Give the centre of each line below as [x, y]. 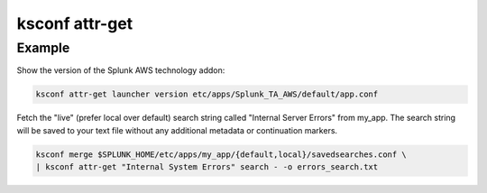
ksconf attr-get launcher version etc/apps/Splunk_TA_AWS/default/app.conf [207, 94]
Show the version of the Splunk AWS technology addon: [121, 70]
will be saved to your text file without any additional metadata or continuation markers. [177, 130]
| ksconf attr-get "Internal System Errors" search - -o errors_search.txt [207, 167]
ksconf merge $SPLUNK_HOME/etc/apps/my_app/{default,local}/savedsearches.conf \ [221, 154]
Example [43, 48]
